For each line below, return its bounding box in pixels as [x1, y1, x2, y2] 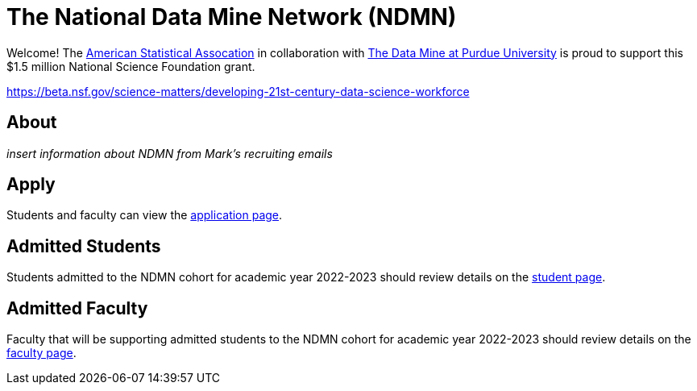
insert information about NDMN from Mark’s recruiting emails [6, 146, 333, 160]
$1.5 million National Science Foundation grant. [6, 59, 255, 73]
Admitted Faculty [6, 297, 148, 318]
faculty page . [6, 346, 77, 360]
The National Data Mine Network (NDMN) [6, 3, 457, 31]
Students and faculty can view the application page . [6, 208, 283, 223]
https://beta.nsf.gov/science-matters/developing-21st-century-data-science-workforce [6, 84, 470, 98]
